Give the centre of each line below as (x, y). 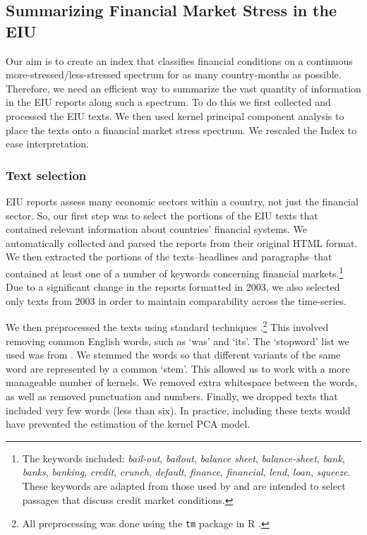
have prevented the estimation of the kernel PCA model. (128, 424)
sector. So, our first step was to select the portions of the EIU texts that (162, 215)
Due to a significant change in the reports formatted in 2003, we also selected (173, 287)
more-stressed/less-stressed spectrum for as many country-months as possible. (174, 74)
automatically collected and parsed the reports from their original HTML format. (182, 242)
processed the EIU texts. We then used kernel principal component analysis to (175, 115)
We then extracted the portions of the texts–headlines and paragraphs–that (169, 257)
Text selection (46, 175)
